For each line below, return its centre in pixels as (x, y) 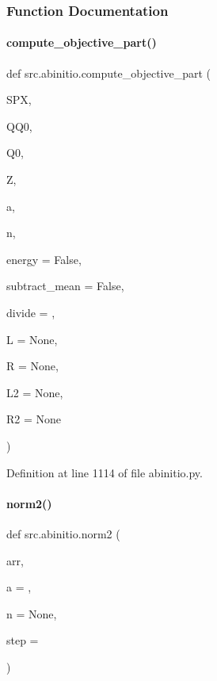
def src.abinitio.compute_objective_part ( (109, 73)
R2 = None (34, 419)
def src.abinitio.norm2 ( (63, 533)
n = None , (32, 613)
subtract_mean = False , (65, 286)
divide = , (31, 312)
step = (23, 640)
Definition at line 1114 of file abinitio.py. (105, 472)
